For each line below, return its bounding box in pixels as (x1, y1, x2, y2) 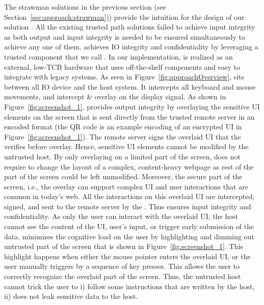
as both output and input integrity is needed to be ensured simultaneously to (4, 31, 246, 42)
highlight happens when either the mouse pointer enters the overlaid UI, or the (4, 251, 251, 261)
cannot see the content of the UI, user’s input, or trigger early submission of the (4, 221, 254, 232)
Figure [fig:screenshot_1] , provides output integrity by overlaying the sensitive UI (4, 101, 260, 112)
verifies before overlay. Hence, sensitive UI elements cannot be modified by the (4, 141, 249, 152)
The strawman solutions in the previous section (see (4, 2, 166, 12)
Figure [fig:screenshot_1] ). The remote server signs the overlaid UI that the (4, 131, 241, 142)
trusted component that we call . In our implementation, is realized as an (4, 51, 233, 62)
